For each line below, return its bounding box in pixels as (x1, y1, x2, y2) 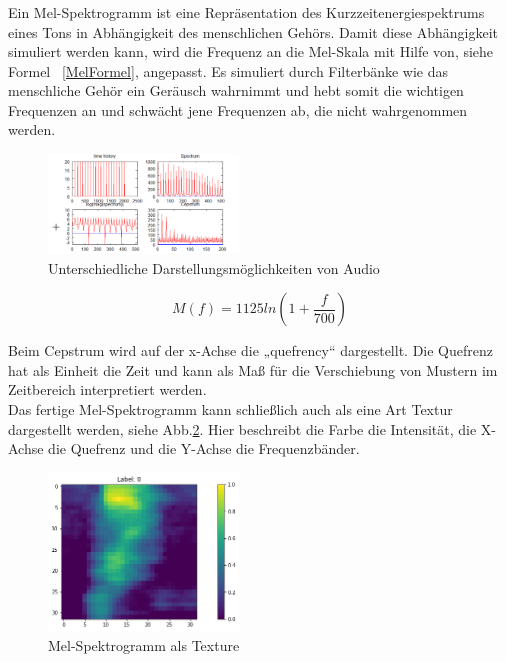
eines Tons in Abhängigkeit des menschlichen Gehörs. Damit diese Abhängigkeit (8, 21, 498, 42)
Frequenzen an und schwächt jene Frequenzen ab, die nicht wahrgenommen (8, 99, 468, 120)
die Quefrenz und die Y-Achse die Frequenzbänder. (48, 438, 360, 459)
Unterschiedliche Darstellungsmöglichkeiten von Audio (48, 257, 380, 278)
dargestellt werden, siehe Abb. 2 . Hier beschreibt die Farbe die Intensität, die (8, 418, 477, 439)
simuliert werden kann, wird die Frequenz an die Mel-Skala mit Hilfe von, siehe (8, 41, 494, 62)
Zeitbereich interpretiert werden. (8, 379, 207, 400)
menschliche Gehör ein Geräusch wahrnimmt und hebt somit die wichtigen (8, 80, 464, 101)
